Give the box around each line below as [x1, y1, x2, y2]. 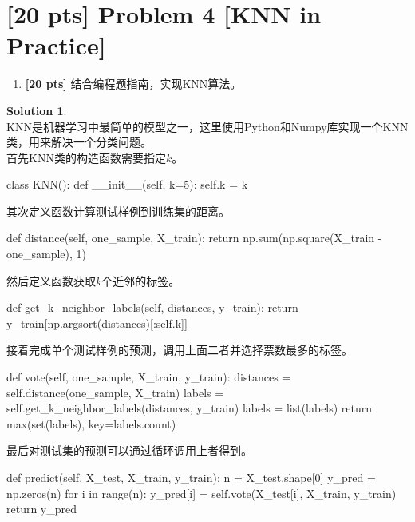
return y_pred [6, 500, 77, 517]
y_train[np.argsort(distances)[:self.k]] [6, 314, 188, 331]
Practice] [6, 29, 106, 62]
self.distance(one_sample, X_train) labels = [6, 384, 224, 400]
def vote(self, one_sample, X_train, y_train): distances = [6, 369, 291, 385]
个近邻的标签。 [101, 272, 180, 289]
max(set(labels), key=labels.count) [6, 415, 176, 432]
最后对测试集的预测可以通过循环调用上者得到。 [6, 442, 252, 459]
